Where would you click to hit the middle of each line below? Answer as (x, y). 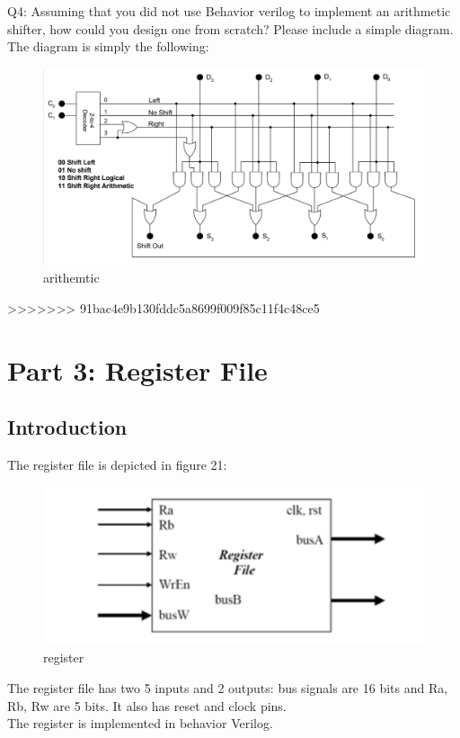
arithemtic (71, 278)
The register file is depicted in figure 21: (117, 465)
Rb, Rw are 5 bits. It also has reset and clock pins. (147, 705)
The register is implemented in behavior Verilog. (140, 723)
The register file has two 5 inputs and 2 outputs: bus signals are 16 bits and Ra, (228, 687)
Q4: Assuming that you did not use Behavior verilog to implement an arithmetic (229, 11)
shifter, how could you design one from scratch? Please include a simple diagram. (230, 28)
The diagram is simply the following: (108, 46)
